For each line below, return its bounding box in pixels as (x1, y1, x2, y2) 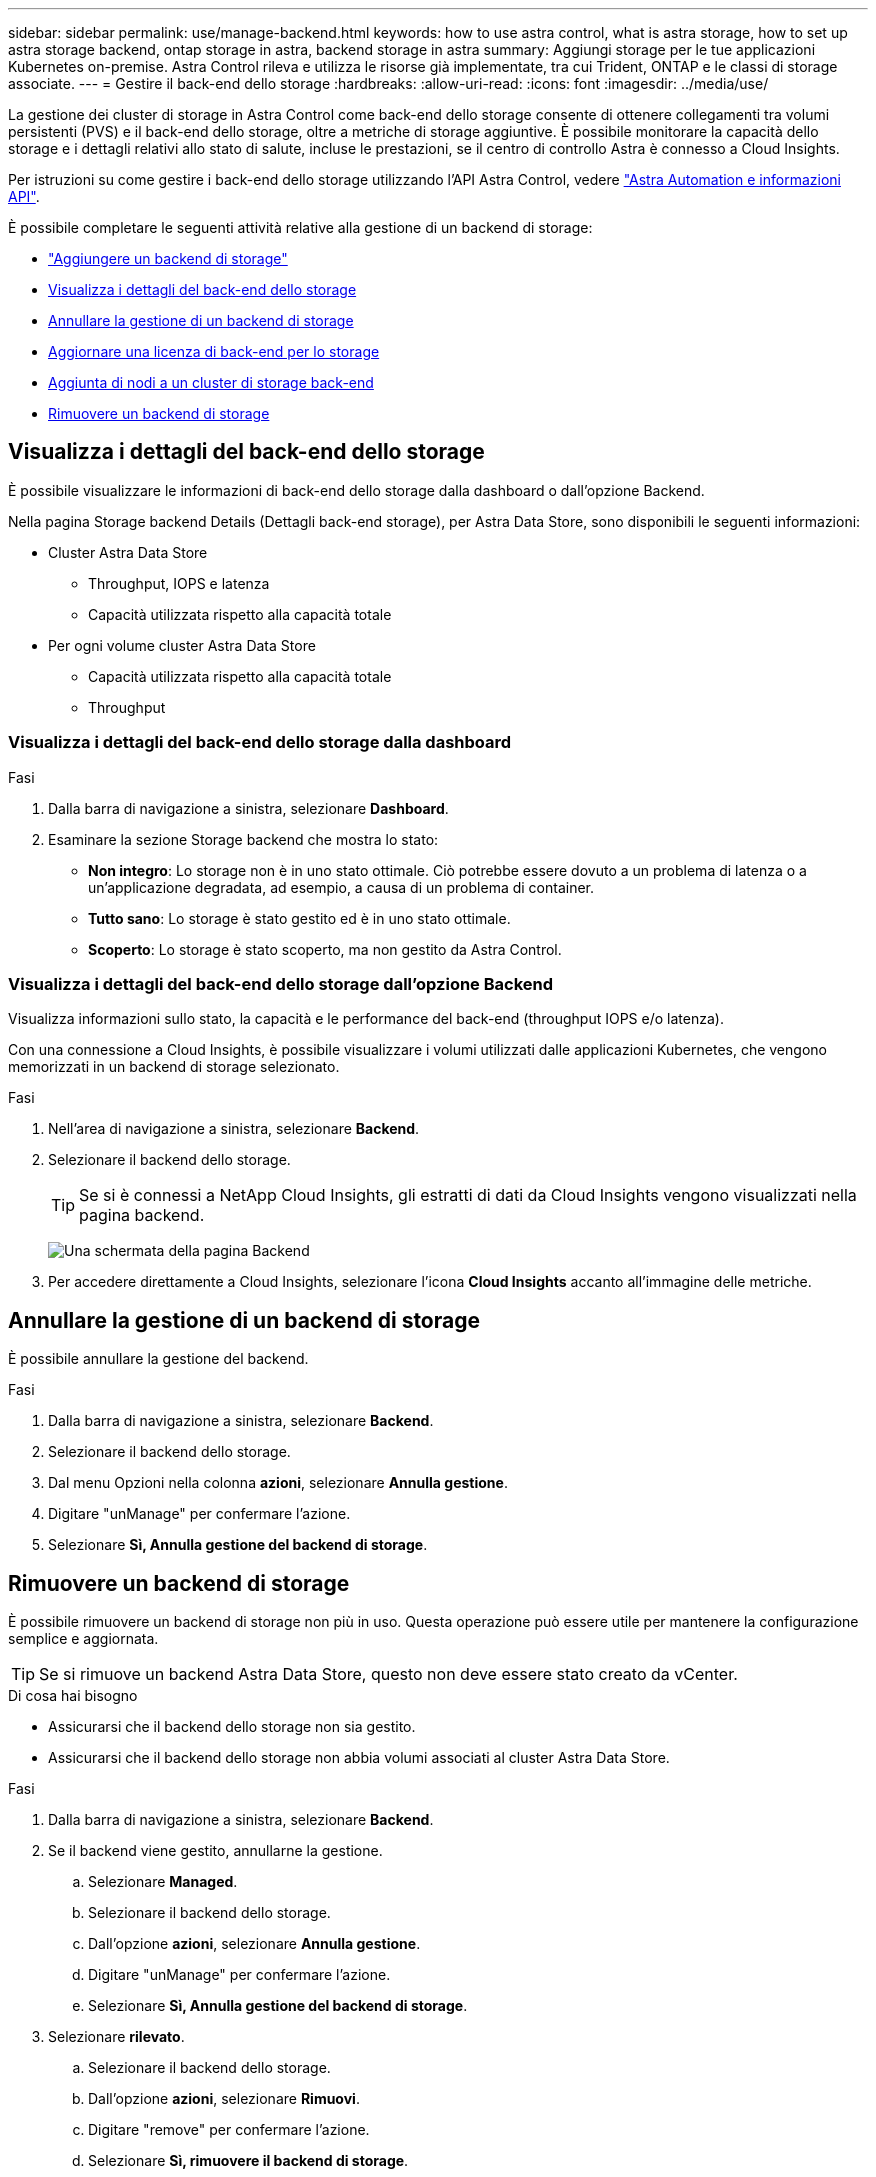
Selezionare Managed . (88, 1873, 238, 1891)
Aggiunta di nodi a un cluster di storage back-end (48, 374, 374, 391)
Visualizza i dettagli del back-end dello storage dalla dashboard (8, 732, 512, 753)
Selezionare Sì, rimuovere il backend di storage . (88, 2152, 409, 2170)
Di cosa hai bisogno (8, 1687, 138, 1705)
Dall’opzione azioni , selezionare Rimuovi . (88, 2090, 360, 2108)
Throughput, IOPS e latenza (88, 574, 270, 592)
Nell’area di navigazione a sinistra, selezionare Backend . (48, 1120, 420, 1138)
